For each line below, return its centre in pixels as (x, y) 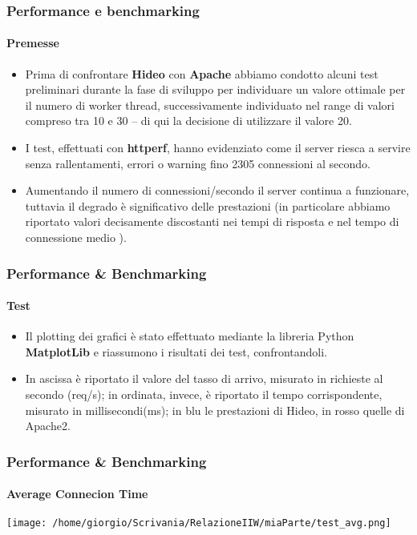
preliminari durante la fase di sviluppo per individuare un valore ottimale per (215, 89)
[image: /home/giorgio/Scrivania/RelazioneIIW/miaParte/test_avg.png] (199, 523)
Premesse (33, 43)
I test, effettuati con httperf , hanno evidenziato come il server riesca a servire (218, 148)
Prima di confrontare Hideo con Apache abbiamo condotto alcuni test (202, 73)
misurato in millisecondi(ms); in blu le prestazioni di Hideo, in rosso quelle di (215, 410)
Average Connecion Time (77, 494)
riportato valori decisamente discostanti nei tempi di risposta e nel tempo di (212, 221)
